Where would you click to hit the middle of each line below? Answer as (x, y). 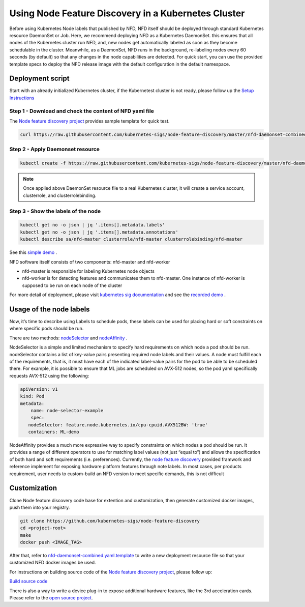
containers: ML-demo (54, 432)
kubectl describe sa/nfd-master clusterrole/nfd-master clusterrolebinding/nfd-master (131, 239)
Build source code (28, 581)
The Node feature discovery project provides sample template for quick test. (89, 121)
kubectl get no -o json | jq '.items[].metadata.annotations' (99, 232)
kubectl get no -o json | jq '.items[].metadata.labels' (93, 225)
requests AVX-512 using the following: (49, 375)
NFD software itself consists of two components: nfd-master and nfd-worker (90, 262)
